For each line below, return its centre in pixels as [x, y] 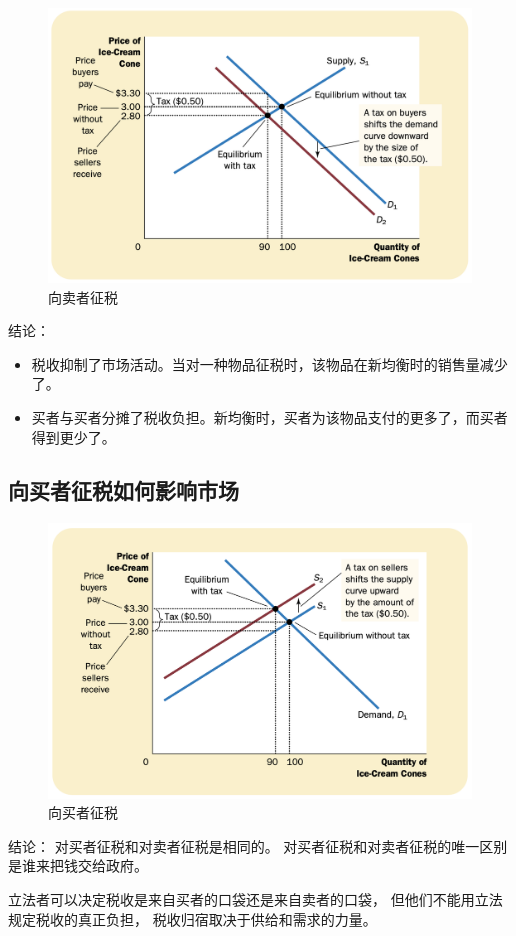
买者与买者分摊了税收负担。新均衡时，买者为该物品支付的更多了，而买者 [269, 416]
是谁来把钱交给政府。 [78, 865]
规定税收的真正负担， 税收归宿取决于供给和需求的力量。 [192, 918]
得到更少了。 [73, 436]
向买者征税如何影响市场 [123, 490]
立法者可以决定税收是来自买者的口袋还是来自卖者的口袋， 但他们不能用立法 [255, 899]
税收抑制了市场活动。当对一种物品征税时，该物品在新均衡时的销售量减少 [269, 363]
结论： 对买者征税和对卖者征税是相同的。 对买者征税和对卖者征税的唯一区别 [258, 845]
